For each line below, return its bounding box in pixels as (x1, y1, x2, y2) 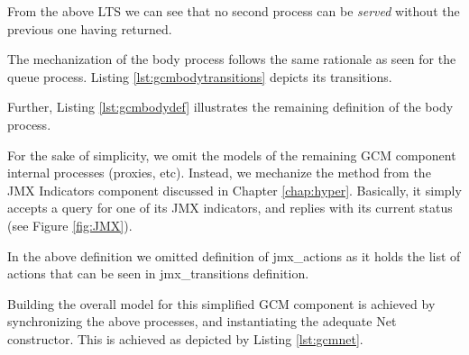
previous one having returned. (7, 19, 172, 38)
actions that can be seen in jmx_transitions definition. (7, 264, 309, 283)
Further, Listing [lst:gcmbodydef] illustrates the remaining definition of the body (7, 97, 454, 116)
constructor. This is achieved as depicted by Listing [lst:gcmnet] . (7, 329, 363, 348)
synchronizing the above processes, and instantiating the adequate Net (7, 312, 397, 331)
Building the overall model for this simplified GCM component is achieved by (7, 294, 436, 313)
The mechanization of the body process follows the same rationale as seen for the (7, 50, 456, 68)
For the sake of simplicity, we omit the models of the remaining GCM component (7, 145, 456, 164)
